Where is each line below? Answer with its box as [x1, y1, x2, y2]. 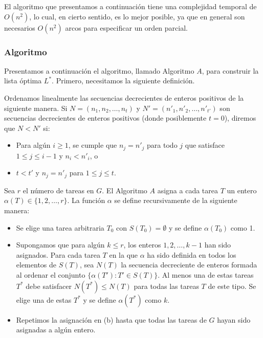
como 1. [230, 222, 255, 233]
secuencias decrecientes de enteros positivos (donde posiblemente [4, 112, 207, 123]
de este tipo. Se [208, 280, 256, 291]
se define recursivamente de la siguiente [114, 195, 237, 206]
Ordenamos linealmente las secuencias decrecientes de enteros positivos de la [4, 93, 244, 103]
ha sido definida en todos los [147, 249, 236, 260]
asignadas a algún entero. [16, 324, 96, 335]
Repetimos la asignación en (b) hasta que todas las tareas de [16, 314, 207, 325]
